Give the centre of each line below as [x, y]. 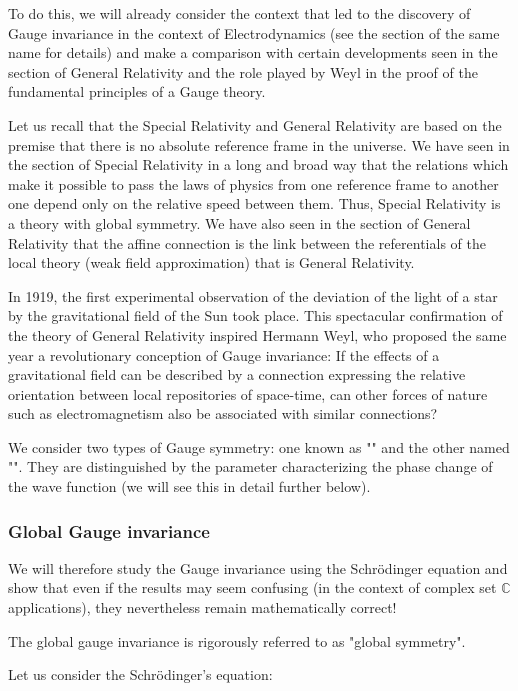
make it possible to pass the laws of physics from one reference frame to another [253, 183]
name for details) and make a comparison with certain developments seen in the [253, 52]
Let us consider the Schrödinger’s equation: [140, 674]
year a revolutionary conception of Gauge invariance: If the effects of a [224, 354]
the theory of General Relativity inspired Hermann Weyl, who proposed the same [257, 334]
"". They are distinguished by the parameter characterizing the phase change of [250, 466]
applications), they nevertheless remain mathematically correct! [202, 607]
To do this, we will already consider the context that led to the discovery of [239, 13]
